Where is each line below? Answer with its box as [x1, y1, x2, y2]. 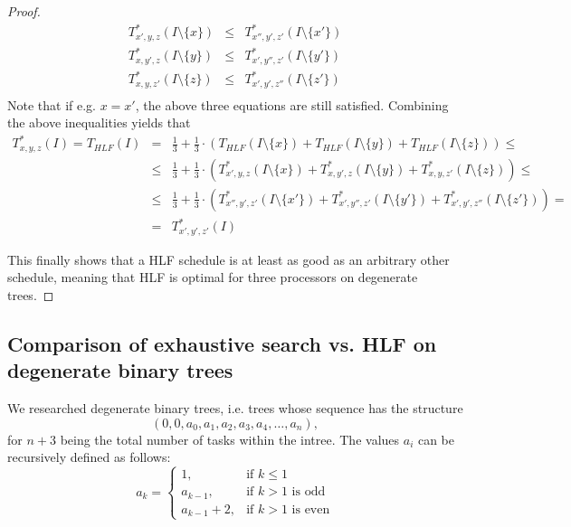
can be [417, 429, 455, 448]
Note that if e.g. [7, 95, 96, 114]
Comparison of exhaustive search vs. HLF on [7, 329, 437, 357]
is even [291, 503, 330, 516]
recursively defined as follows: [7, 447, 171, 466]
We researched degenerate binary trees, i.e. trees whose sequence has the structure [7, 399, 463, 418]
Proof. [7, 2, 41, 20]
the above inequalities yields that [7, 113, 191, 132]
